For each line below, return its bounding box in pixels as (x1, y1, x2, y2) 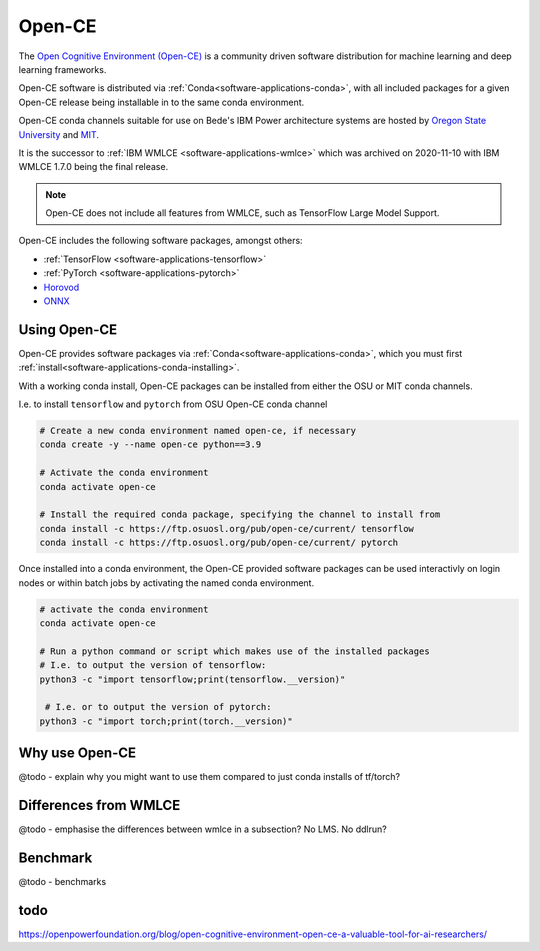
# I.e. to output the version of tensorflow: (39, 660, 267, 671)
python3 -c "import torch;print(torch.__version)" (39, 715, 294, 727)
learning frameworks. (18, 63, 107, 75)
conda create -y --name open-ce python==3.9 (39, 439, 262, 450)
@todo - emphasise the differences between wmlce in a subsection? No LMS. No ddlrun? (18, 823, 387, 835)
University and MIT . (18, 128, 100, 140)
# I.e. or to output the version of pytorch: (45, 701, 272, 713)
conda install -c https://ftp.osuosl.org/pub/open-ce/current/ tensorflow (39, 523, 415, 534)
